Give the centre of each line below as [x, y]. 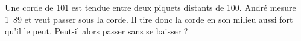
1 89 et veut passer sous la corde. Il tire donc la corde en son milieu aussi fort [149, 19]
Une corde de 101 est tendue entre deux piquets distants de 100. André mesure [150, 7]
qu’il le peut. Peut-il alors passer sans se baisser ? [97, 31]
